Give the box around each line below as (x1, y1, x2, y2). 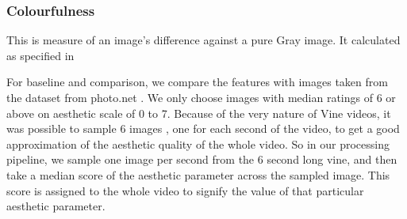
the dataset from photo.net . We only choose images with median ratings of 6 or (6, 89, 396, 105)
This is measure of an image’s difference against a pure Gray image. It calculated (6, 32, 401, 48)
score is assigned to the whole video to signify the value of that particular (6, 182, 364, 198)
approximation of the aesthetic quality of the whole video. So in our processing (6, 135, 390, 152)
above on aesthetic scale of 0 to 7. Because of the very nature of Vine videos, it (6, 104, 391, 121)
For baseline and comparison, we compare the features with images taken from (6, 74, 388, 90)
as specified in (6, 47, 75, 63)
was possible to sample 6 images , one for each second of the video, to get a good (6, 120, 400, 137)
